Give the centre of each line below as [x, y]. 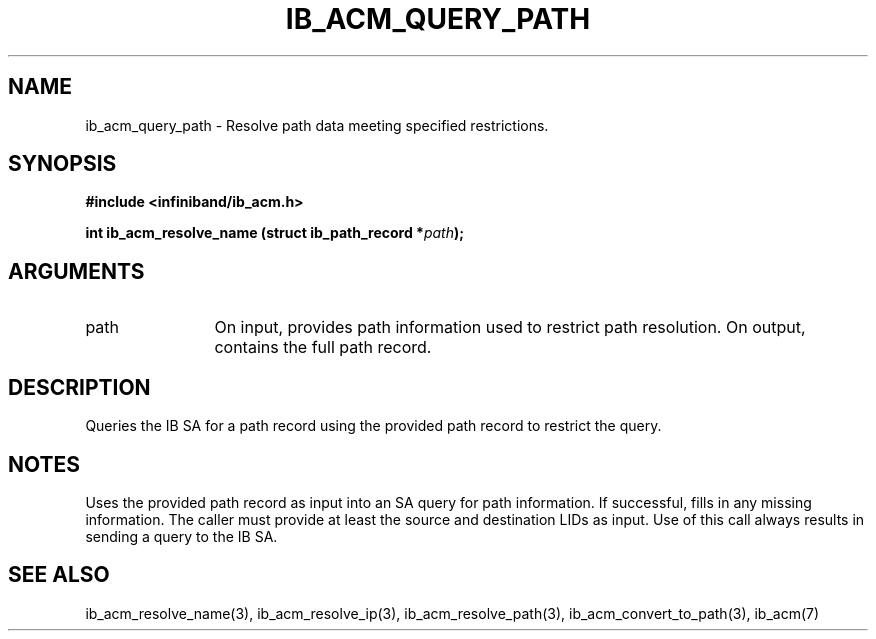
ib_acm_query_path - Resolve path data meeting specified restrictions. [317, 125]
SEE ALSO [59, 575]
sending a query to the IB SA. [181, 536]
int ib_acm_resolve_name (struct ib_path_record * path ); [275, 233]
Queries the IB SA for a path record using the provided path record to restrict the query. [373, 426]
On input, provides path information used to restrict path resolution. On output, [510, 327]
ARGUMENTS [76, 271]
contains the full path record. [323, 347]
